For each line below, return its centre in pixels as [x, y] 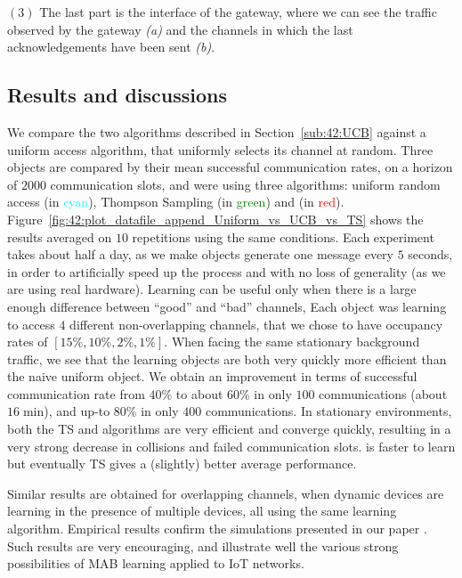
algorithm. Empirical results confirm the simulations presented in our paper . [217, 529]
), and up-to [77, 411]
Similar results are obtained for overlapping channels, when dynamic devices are [226, 493]
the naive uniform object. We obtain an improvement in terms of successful [212, 376]
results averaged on [60, 236]
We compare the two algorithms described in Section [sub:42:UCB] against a [217, 131]
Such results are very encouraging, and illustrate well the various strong [203, 545]
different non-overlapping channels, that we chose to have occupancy [256, 324]
